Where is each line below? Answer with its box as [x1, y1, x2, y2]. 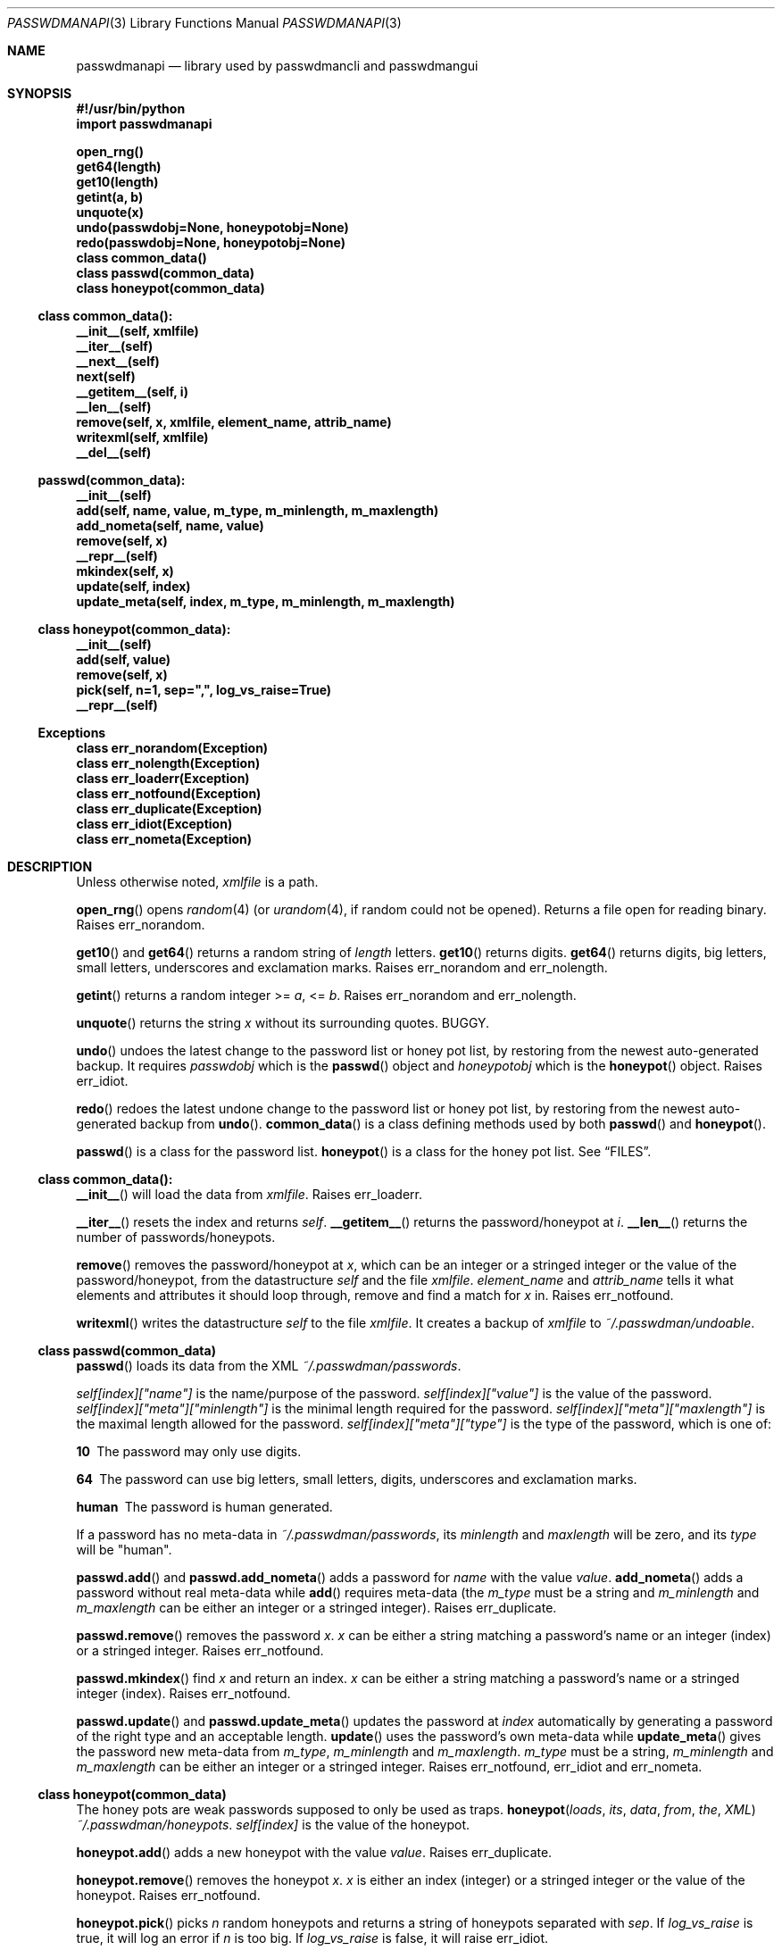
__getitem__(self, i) [76, 384, 188, 399]
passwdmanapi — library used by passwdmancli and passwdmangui [76, 58, 478, 73]
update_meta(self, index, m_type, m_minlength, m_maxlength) [76, 594, 455, 609]
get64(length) [76, 159, 162, 174]
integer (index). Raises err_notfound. [76, 1686, 291, 1701]
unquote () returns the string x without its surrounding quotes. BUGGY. [76, 1015, 490, 1030]
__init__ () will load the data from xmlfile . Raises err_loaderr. [76, 1187, 423, 1202]
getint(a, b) [76, 189, 144, 204]
